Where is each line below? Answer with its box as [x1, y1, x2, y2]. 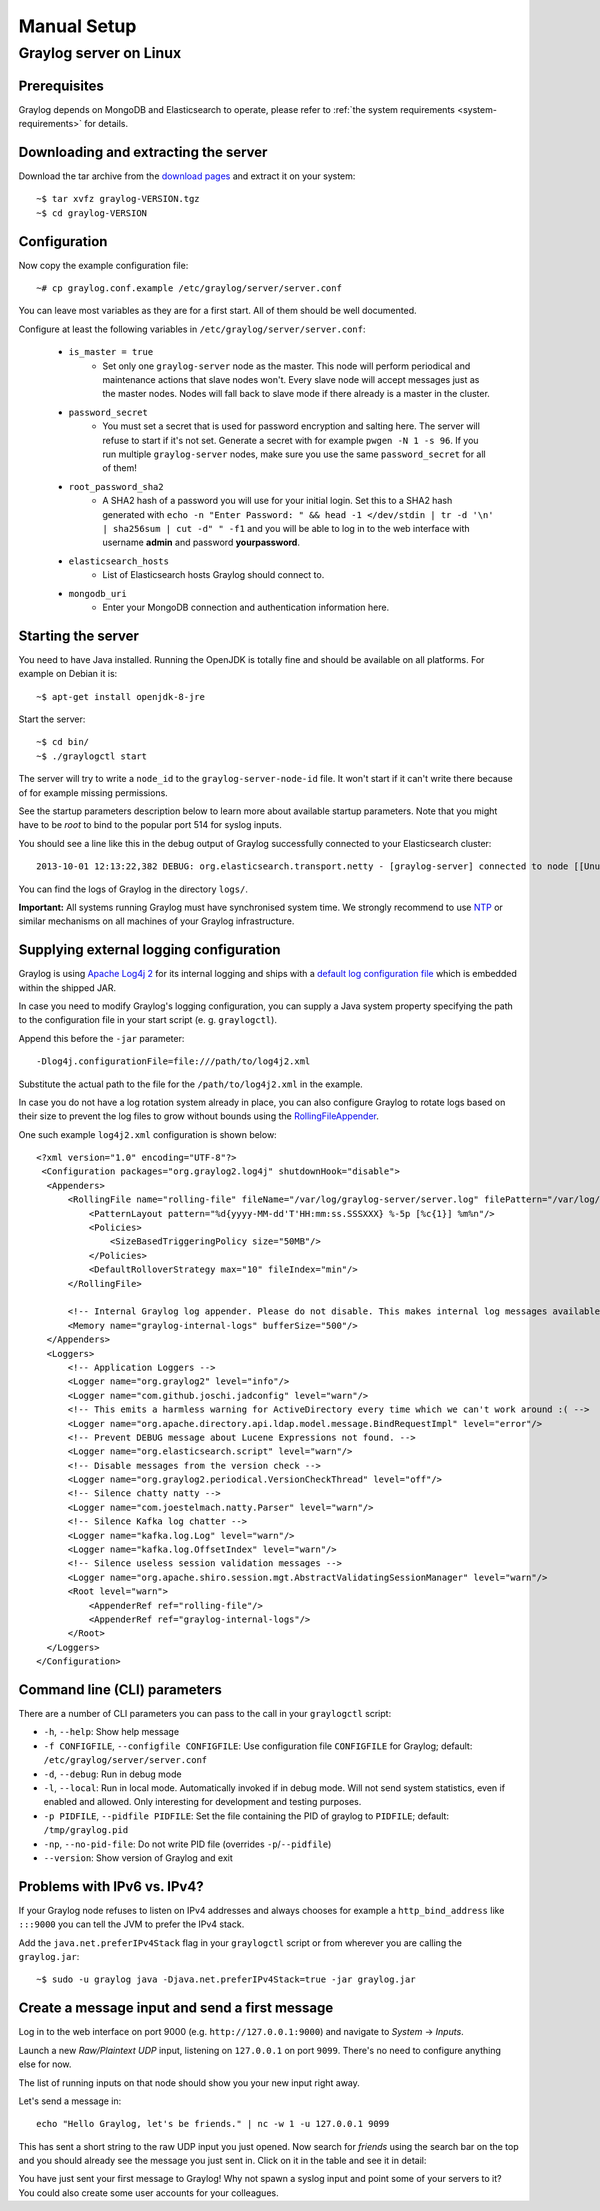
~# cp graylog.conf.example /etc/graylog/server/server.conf [36, 283, 342, 294]
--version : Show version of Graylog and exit [43, 1851, 234, 1864]
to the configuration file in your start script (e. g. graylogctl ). [18, 1014, 277, 1026]
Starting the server [18, 627, 140, 644]
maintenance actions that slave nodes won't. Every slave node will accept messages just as [102, 374, 480, 386]
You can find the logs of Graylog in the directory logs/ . [18, 883, 249, 895]
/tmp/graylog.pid [43, 1825, 129, 1836]
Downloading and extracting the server [18, 143, 268, 160]
